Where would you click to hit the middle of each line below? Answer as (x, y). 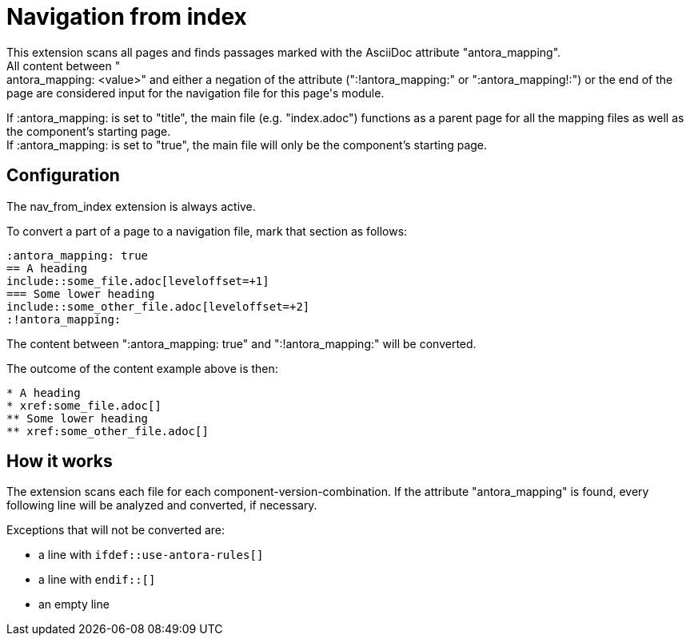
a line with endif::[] (97, 580)
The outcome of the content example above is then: (142, 368)
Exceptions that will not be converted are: (116, 530)
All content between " (64, 65)
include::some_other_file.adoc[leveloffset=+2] (158, 306)
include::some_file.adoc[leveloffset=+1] (138, 281)
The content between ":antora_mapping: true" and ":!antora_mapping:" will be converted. (241, 343)
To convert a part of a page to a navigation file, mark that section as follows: (207, 231)
